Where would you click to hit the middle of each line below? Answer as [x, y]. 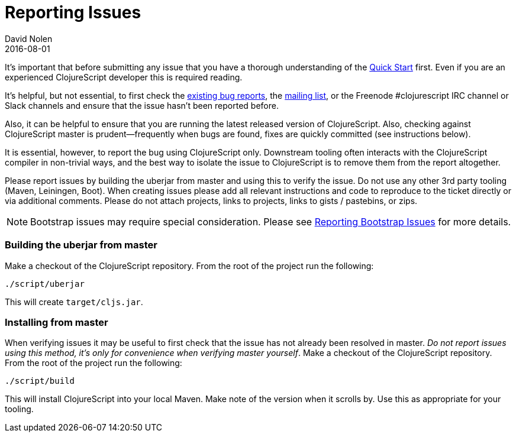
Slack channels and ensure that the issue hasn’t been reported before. [142, 105]
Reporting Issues [73, 12]
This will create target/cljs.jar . [74, 302]
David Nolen [29, 38]
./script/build [40, 381]
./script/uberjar [45, 284]
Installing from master [57, 322]
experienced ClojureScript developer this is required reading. [124, 77]
